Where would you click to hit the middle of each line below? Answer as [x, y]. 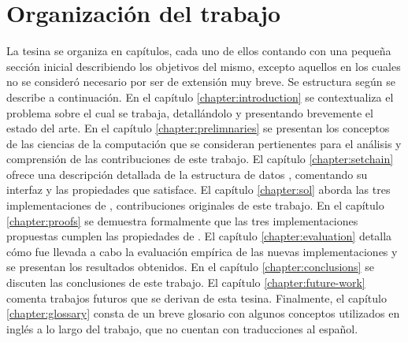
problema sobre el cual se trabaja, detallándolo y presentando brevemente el [190, 112]
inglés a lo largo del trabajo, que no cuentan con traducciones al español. [182, 328]
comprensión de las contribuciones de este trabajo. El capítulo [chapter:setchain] [200, 159]
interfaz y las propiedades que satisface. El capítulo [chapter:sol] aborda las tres [198, 190]
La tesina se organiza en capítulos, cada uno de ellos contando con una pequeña [199, 51]
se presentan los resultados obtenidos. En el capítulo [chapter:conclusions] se [190, 267]
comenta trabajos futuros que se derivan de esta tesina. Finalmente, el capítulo [197, 297]
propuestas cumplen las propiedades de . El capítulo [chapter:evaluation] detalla [199, 236]
